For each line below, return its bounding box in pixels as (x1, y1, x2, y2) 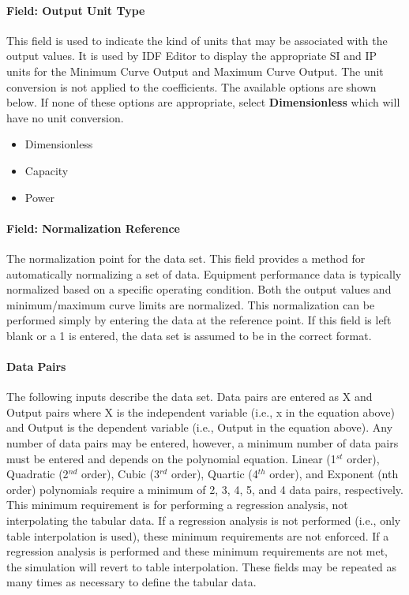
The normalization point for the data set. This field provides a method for (6, 249, 366, 266)
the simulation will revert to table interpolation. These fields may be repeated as (6, 558, 396, 574)
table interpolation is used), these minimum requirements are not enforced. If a (6, 527, 389, 544)
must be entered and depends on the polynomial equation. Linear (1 (6, 450, 336, 466)
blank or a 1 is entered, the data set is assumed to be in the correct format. (6, 327, 372, 343)
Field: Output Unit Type (6, 2, 145, 18)
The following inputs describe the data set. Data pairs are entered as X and (6, 388, 373, 405)
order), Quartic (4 (171, 466, 258, 482)
